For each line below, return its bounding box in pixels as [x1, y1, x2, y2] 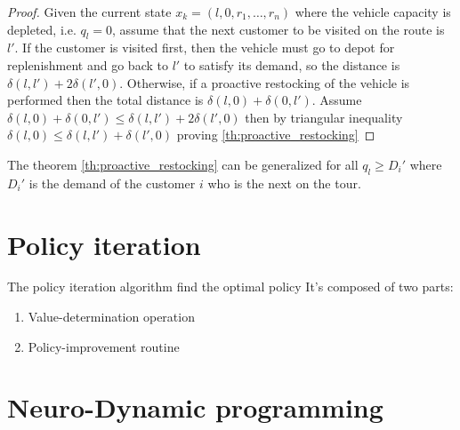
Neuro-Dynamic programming [7, 389, 383, 426]
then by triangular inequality [245, 107, 403, 126]
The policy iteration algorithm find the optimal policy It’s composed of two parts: [7, 277, 454, 296]
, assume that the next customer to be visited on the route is [112, 20, 445, 38]
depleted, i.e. [7, 20, 77, 38]
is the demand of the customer [28, 173, 196, 192]
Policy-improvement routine [28, 337, 180, 355]
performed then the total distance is [7, 91, 204, 109]
